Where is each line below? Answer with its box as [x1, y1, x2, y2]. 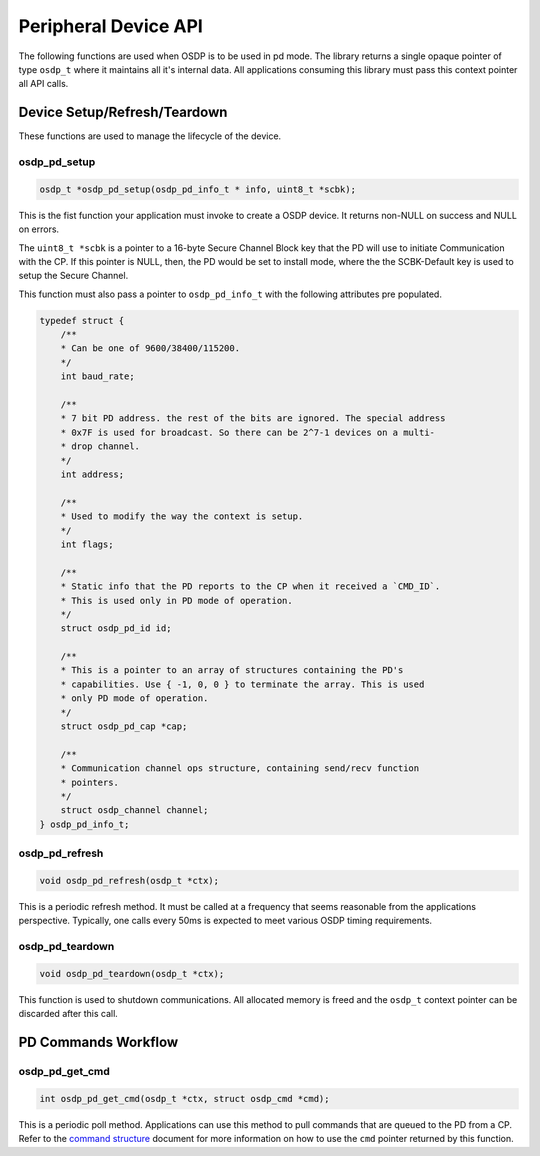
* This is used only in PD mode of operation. [60, 595, 294, 606]
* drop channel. [60, 441, 140, 452]
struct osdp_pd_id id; [60, 623, 172, 634]
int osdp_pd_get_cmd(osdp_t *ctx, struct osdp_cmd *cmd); [39, 1093, 330, 1104]
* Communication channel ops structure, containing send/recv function [60, 763, 420, 774]
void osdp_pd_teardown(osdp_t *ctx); [39, 968, 225, 979]
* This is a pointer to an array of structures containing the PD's [60, 665, 404, 676]
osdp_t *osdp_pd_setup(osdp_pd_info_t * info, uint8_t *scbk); [39, 183, 357, 195]
